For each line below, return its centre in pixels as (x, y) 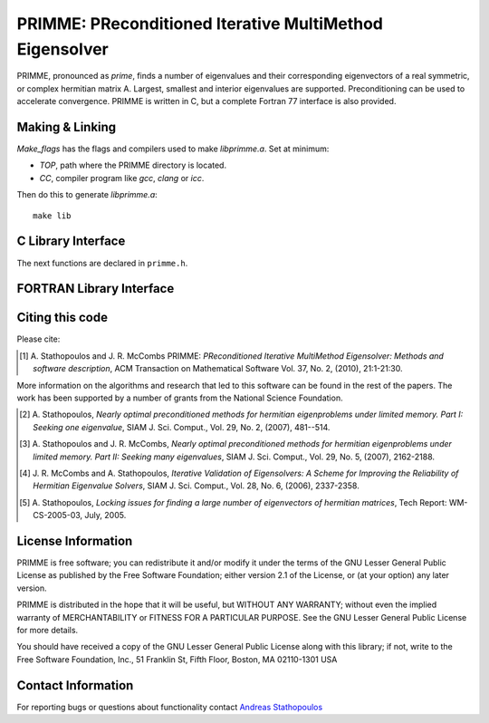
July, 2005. (105, 516)
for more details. (48, 630)
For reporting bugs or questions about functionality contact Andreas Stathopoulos (170, 707)
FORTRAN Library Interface (96, 289)
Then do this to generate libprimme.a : (87, 195)
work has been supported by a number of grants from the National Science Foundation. (180, 398)
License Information (75, 540)
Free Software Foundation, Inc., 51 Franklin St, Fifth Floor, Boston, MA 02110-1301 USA (177, 659)
